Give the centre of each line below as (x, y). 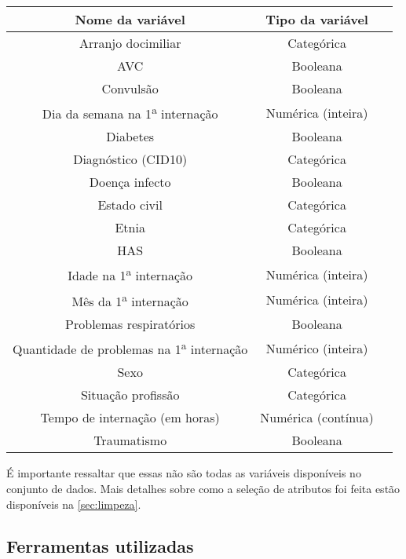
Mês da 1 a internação (130, 300)
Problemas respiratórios (130, 323)
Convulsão (130, 88)
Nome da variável (130, 19)
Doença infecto (130, 182)
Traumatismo (130, 440)
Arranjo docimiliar (130, 43)
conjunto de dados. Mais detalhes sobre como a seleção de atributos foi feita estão (203, 488)
